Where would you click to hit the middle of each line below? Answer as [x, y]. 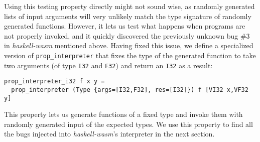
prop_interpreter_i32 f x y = [54, 82]
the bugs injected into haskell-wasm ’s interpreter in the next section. [109, 134]
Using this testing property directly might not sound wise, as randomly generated [129, 6]
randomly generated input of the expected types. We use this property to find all [128, 124]
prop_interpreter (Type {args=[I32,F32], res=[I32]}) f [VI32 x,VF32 [130, 90]
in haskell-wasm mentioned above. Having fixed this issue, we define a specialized [129, 45]
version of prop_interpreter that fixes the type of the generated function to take [130, 55]
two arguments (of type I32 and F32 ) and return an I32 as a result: [108, 65]
